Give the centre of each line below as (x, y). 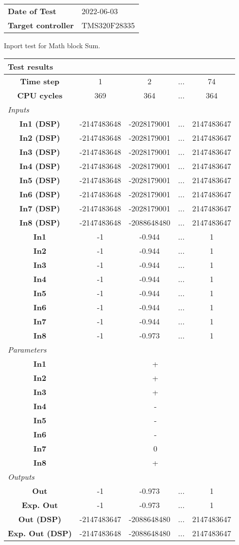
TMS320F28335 (108, 25)
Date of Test (32, 11)
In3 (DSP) (40, 151)
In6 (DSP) (40, 194)
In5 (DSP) (40, 180)
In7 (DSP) (40, 208)
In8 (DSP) (40, 222)
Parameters (27, 349)
